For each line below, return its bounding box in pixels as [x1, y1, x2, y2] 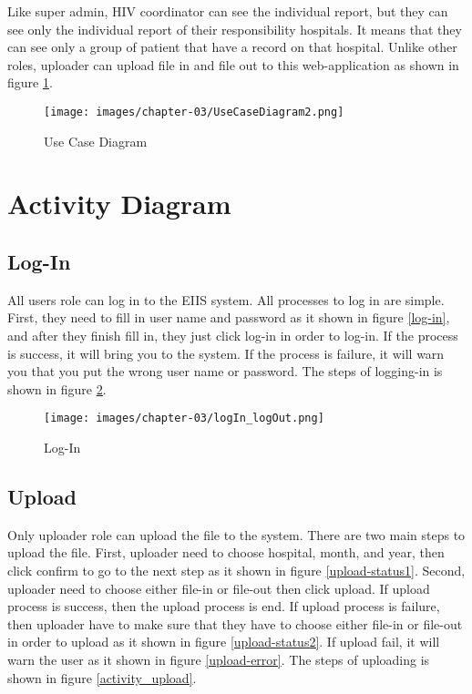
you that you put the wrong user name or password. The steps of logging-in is [7, 362, 443, 381]
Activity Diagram [7, 185, 231, 222]
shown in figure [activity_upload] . [7, 668, 197, 687]
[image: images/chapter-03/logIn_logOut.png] [44, 412, 324, 425]
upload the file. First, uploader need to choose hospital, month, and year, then [7, 543, 445, 562]
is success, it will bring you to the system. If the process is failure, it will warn [7, 343, 445, 362]
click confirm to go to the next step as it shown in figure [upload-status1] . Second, [7, 561, 466, 579]
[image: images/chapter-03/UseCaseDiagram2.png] [44, 105, 344, 118]
